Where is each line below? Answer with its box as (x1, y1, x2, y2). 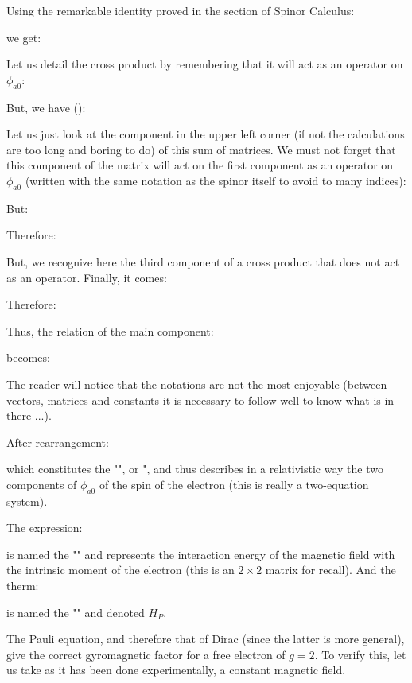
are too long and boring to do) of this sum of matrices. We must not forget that (6, 141, 396, 157)
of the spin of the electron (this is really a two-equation (99, 475, 369, 492)
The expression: (6, 519, 83, 536)
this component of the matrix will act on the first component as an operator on (6, 157, 394, 173)
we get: (6, 29, 41, 45)
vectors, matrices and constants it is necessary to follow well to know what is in (6, 391, 395, 408)
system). (6, 492, 48, 509)
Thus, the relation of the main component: (6, 322, 214, 339)
